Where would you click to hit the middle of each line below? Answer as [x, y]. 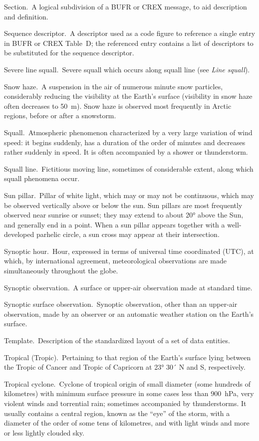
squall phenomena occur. [42, 178]
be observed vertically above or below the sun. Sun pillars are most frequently [123, 205]
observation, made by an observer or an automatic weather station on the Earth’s [129, 314]
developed [19, 234]
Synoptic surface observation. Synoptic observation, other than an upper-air [121, 304]
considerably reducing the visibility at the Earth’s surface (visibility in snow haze [128, 96]
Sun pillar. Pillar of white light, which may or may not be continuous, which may [129, 195]
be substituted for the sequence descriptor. [69, 53]
